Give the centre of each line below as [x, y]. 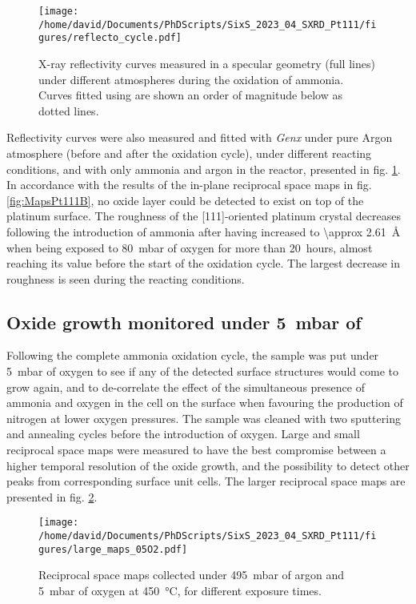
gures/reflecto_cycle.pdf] [110, 38]
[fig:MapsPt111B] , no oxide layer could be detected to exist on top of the [185, 200]
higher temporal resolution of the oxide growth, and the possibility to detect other [208, 465]
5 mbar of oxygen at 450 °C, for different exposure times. [180, 590]
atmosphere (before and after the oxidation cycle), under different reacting [189, 153]
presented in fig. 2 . [52, 496]
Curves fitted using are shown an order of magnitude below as [191, 95]
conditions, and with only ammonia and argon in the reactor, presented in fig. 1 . [204, 169]
